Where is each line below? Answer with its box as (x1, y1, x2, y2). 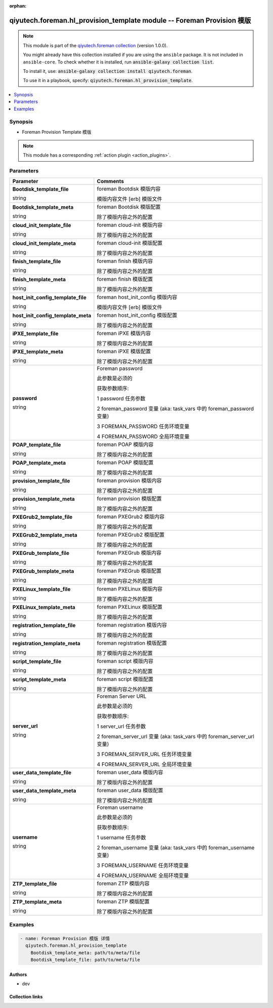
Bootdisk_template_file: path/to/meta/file (30, 957, 140, 962)
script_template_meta (12, 676, 66, 683)
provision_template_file (12, 477, 70, 484)
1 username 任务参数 (97, 834, 146, 841)
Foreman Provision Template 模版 (22, 129, 92, 135)
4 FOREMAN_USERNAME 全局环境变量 (97, 872, 189, 879)
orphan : (9, 3, 27, 9)
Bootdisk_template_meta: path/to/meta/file (30, 950, 140, 955)
